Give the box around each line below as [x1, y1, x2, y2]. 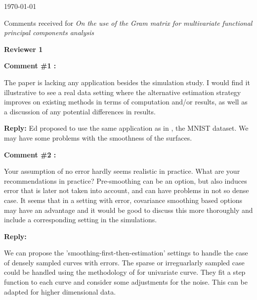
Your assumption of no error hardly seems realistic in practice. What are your [4, 166, 240, 176]
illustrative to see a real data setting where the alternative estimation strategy [4, 87, 241, 97]
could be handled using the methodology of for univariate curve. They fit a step [4, 267, 246, 277]
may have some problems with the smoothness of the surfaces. [4, 132, 192, 143]
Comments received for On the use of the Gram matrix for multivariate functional [4, 17, 253, 28]
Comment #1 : [4, 60, 56, 71]
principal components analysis [4, 27, 94, 38]
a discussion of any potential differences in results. [4, 106, 156, 116]
